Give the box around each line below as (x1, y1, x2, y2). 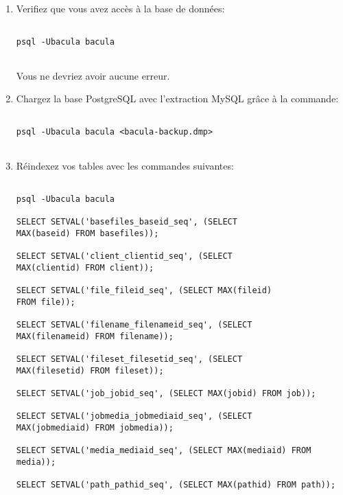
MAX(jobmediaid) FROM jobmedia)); (16, 423, 174, 433)
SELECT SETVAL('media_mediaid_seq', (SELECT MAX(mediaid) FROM (16, 446, 311, 456)
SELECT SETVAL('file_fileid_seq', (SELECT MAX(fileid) (16, 286, 272, 296)
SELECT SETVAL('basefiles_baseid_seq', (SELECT (16, 217, 237, 227)
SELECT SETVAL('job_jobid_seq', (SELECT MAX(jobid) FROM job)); (16, 389, 316, 399)
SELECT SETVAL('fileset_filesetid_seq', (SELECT (16, 354, 243, 365)
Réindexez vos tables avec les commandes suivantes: (16, 158, 234, 172)
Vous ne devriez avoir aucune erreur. (16, 68, 170, 82)
